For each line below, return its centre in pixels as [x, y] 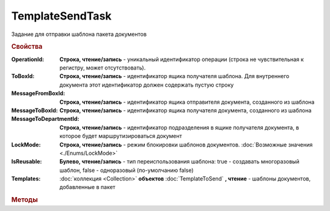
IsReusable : [27, 162]
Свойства [27, 47]
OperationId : [28, 59]
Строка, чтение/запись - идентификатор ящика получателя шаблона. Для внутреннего [174, 76]
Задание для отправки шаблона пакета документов [79, 34]
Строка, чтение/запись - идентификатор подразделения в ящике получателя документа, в [179, 127]
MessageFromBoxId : [38, 93]
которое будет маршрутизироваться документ [121, 136]
